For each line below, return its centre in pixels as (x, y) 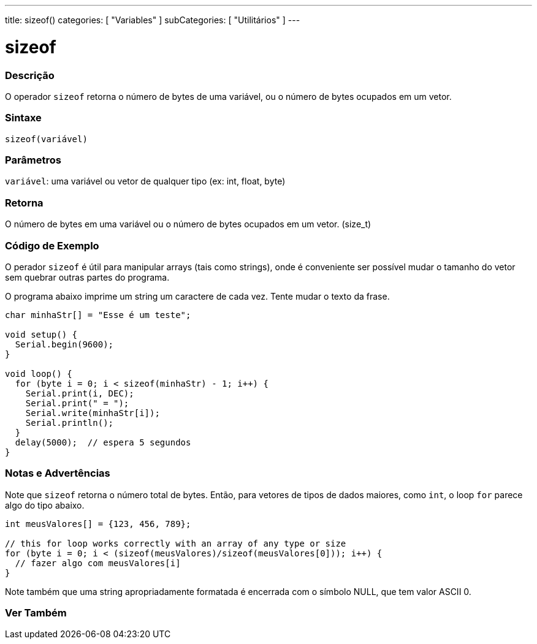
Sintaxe (23, 118)
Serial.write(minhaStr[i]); (93, 413)
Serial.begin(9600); (64, 344)
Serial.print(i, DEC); (80, 393)
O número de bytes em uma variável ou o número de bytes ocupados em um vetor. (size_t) (188, 224)
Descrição (30, 75)
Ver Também (36, 613)
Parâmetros (33, 160)
